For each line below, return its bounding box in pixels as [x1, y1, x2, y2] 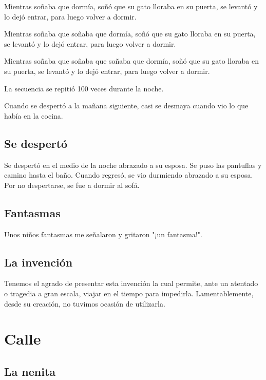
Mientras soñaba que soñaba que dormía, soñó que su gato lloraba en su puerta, [4, 28, 256, 39]
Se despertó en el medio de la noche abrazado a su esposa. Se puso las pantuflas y [4, 159, 262, 170]
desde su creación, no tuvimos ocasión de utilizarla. [4, 298, 165, 309]
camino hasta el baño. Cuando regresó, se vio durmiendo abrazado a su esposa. [4, 169, 253, 180]
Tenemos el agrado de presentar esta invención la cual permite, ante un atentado [4, 278, 258, 289]
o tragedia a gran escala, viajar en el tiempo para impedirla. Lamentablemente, [4, 288, 254, 298]
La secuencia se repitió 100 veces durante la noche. [4, 83, 164, 93]
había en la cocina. [4, 110, 63, 121]
